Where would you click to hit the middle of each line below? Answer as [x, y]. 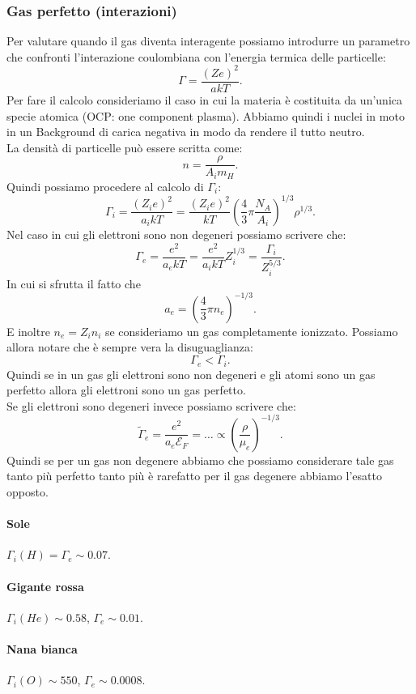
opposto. [28, 491]
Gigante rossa [45, 586]
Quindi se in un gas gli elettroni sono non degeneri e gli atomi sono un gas [191, 374]
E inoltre [28, 331]
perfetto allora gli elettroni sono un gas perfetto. [126, 390]
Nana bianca [42, 648]
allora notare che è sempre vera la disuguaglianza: [130, 347]
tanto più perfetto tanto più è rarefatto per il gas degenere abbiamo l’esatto [194, 476]
